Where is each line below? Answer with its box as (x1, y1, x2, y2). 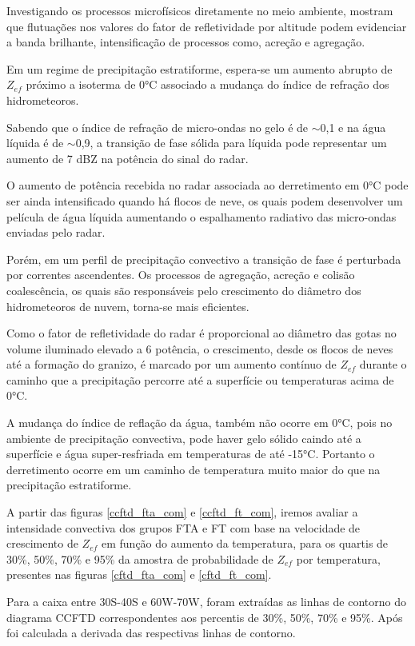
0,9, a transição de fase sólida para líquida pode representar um (75, 134, 387, 151)
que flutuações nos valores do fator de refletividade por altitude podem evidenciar (6, 18, 407, 34)
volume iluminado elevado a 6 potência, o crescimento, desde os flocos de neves (6, 340, 393, 357)
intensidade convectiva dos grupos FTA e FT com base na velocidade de (6, 519, 361, 536)
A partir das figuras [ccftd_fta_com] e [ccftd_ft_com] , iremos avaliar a (6, 504, 358, 520)
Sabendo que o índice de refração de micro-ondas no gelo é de (6, 118, 309, 135)
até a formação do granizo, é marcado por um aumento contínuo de (6, 356, 337, 373)
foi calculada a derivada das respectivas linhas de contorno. (6, 624, 296, 641)
